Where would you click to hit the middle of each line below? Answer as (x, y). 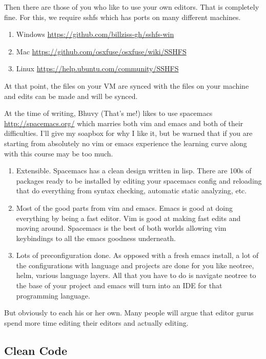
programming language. (53, 295)
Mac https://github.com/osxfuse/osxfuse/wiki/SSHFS (101, 51)
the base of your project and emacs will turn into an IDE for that (119, 285)
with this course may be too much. (59, 153)
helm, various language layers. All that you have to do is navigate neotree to (136, 275)
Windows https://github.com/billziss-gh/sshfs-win (95, 34)
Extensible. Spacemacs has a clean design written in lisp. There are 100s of (134, 171)
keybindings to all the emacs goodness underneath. (96, 238)
